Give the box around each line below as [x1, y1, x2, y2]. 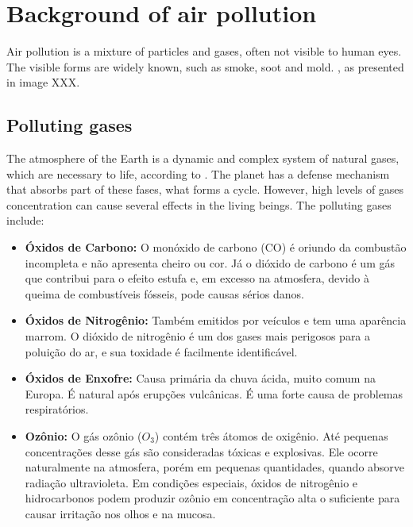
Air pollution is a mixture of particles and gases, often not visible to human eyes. [6, 43, 402, 60]
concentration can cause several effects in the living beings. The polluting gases [6, 196, 392, 213]
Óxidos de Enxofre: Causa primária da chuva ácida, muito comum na [25, 370, 376, 387]
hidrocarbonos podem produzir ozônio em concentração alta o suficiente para [25, 490, 400, 506]
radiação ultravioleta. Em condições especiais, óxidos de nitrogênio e [25, 474, 358, 490]
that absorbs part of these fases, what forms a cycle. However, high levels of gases [6, 181, 404, 198]
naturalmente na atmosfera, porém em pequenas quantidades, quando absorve [25, 459, 405, 475]
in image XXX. [6, 74, 80, 90]
